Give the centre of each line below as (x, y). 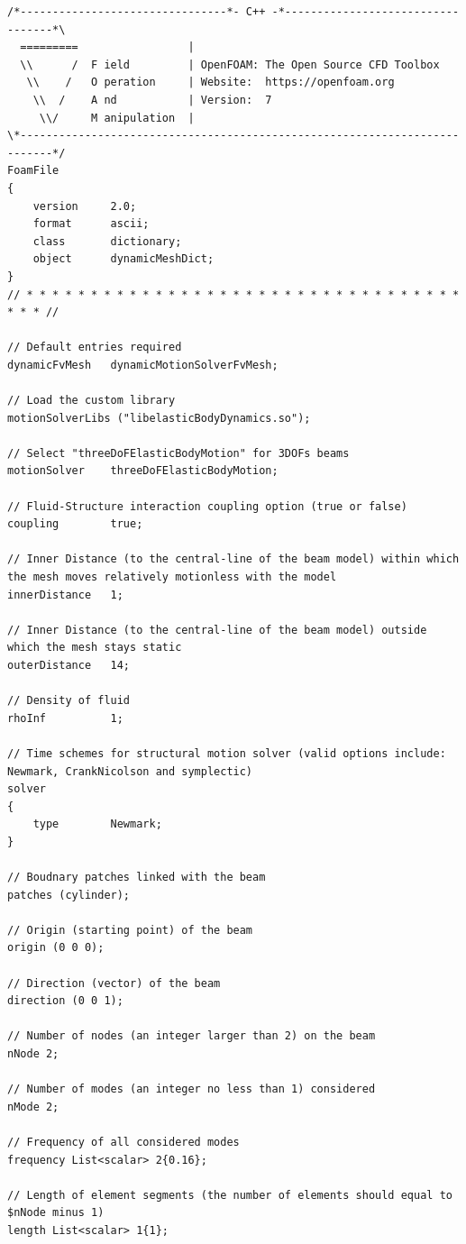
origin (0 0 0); (56, 948)
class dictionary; (107, 241)
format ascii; (91, 224)
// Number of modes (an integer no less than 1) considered (192, 1089)
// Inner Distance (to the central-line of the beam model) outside (217, 630)
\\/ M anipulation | (117, 118)
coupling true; (75, 524)
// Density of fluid (69, 701)
